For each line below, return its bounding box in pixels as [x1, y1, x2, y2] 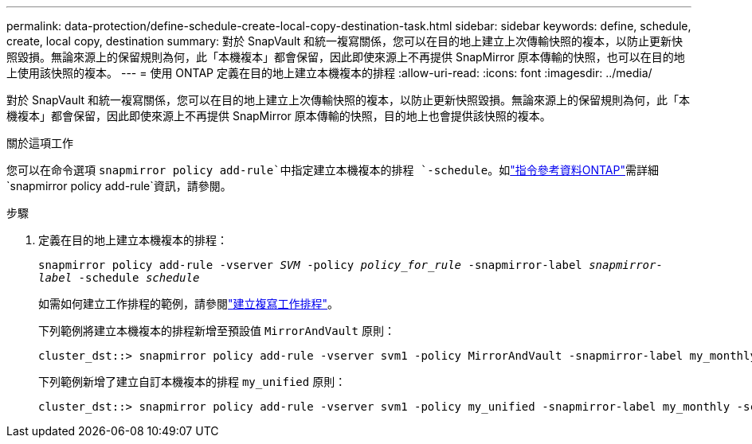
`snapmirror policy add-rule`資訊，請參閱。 [6, 179, 232, 193]
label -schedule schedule [38, 271, 200, 284]
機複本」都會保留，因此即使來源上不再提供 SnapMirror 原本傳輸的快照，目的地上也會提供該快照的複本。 [6, 109, 551, 123]
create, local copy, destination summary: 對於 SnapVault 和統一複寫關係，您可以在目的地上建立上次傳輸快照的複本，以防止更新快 [6, 34, 683, 48]
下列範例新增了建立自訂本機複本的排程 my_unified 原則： [38, 375, 347, 388]
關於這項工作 [6, 136, 73, 150]
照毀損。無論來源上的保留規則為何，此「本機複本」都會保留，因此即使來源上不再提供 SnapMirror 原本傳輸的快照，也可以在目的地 [6, 50, 685, 64]
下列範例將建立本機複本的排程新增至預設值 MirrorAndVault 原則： [38, 324, 395, 337]
